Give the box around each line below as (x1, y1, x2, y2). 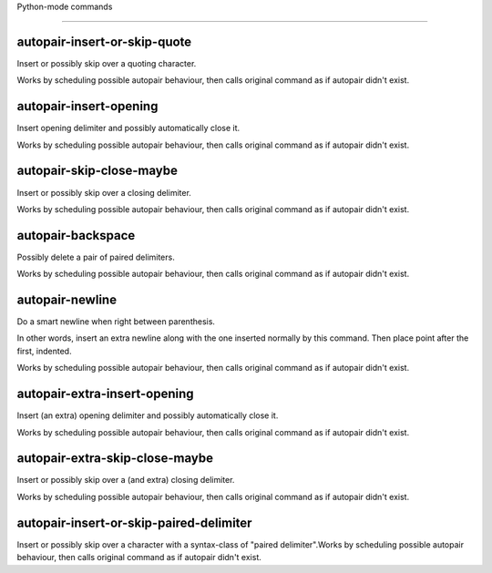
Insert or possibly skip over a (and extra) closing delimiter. (16, 475, 235, 486)
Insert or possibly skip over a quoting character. (16, 57, 197, 68)
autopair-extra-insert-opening (16, 386, 194, 402)
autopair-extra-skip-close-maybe (16, 451, 214, 466)
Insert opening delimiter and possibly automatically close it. (16, 123, 241, 134)
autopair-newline (16, 292, 118, 307)
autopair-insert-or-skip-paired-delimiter (16, 515, 252, 530)
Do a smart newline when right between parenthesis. (16, 316, 216, 327)
